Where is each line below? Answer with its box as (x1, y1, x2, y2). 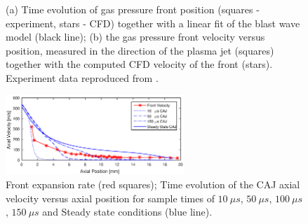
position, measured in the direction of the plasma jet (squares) (6, 43, 274, 57)
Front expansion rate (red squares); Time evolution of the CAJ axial (6, 176, 300, 191)
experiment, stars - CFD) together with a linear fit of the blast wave (6, 15, 300, 30)
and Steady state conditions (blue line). (42, 204, 213, 219)
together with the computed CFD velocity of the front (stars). (6, 57, 273, 71)
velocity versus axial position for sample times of (6, 190, 215, 205)
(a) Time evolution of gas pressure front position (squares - (6, 2, 260, 16)
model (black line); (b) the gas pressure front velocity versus (6, 29, 265, 44)
